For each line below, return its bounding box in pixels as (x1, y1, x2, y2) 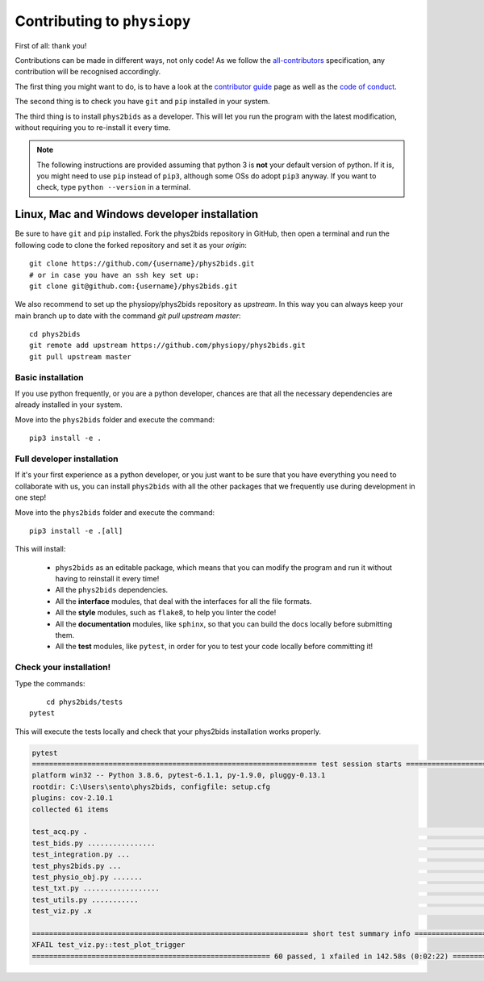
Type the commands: (15, 678, 86, 688)
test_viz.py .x (31, 907, 92, 916)
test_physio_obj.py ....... (31, 873, 143, 882)
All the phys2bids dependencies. (55, 585, 169, 595)
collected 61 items (31, 804, 109, 814)
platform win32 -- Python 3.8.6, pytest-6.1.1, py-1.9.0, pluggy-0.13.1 (31, 771, 326, 780)
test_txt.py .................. (31, 884, 161, 893)
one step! (15, 493, 47, 502)
